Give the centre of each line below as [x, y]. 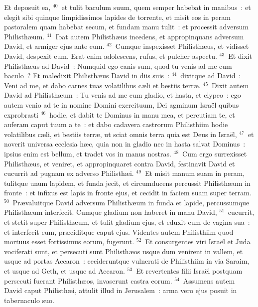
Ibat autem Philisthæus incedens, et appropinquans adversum [150, 36]
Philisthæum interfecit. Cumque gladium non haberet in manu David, [111, 212]
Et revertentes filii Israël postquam [189, 271]
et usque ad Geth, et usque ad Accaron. [64, 271]
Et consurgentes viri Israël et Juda [198, 241]
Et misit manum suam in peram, [195, 173]
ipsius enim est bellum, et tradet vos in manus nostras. [88, 153]
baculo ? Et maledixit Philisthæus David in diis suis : [87, 76]
